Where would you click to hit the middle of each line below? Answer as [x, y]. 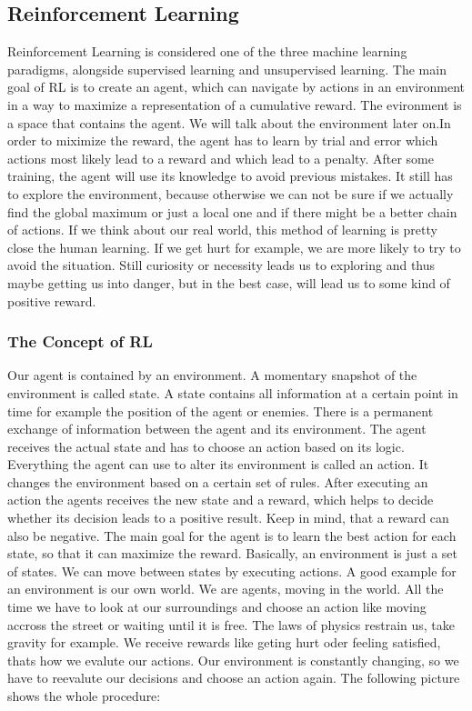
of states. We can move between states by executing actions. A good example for [232, 571]
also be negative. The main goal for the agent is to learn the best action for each [232, 535]
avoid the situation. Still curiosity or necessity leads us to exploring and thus [221, 265]
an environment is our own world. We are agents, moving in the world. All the [226, 589]
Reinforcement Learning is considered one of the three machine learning [207, 51]
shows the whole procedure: [84, 696]
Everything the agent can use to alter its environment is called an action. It [218, 464]
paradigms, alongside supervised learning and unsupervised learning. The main [227, 69]
